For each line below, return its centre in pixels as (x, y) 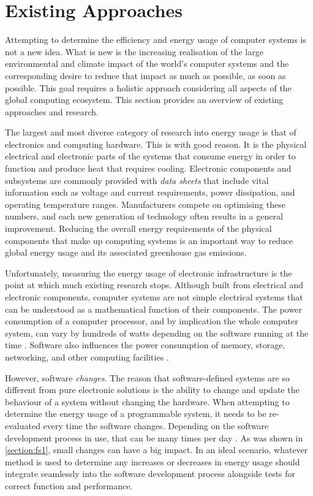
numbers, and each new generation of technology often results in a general (144, 216)
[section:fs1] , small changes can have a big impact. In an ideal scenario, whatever (156, 450)
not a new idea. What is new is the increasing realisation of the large (134, 51)
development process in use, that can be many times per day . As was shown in (154, 437)
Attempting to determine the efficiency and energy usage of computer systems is (156, 40)
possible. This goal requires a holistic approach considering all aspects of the (148, 87)
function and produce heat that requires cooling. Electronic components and (148, 168)
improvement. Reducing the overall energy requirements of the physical (138, 228)
